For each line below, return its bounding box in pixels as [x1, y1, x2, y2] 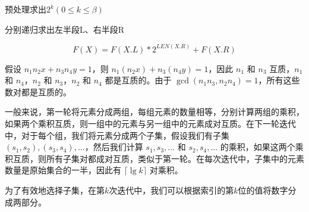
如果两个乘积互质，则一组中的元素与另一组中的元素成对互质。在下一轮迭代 [5, 117, 296, 129]
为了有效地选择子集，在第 [5, 183, 105, 196]
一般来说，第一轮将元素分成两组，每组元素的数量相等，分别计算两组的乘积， [5, 105, 304, 118]
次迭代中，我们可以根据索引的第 [109, 183, 234, 196]
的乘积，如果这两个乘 [220, 141, 304, 153]
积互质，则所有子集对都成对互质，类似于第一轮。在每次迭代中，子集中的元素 [5, 152, 304, 164]
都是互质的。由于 [105, 74, 172, 86]
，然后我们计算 [84, 141, 143, 153]
